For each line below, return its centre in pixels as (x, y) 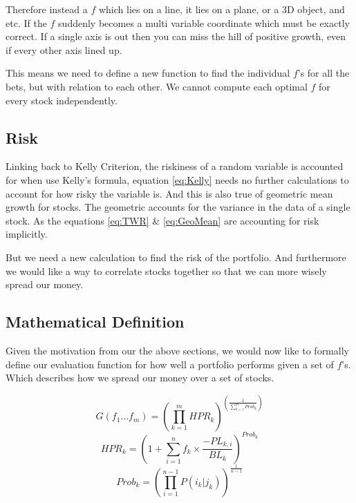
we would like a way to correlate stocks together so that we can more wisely (166, 271)
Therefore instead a (47, 9)
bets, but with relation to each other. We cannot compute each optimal (157, 86)
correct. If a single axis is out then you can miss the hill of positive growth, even (176, 36)
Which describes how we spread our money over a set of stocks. (140, 378)
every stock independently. (62, 100)
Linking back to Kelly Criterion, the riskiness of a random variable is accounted (175, 166)
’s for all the (324, 73)
